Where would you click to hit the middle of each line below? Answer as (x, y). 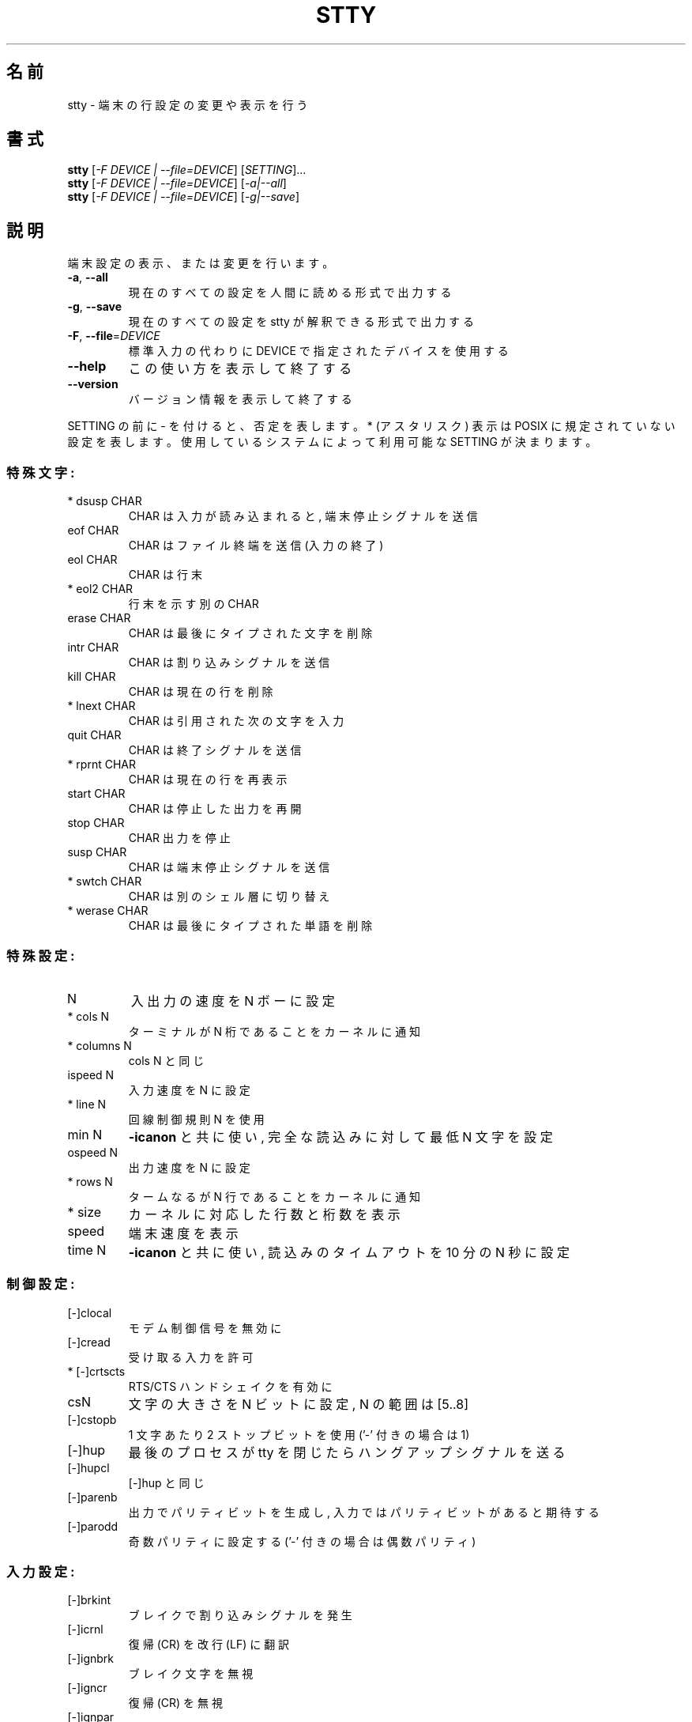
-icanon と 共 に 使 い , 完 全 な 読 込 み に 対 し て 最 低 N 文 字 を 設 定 (340, 1137)
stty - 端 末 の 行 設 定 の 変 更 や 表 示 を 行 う (188, 104)
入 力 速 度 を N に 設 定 (189, 1089)
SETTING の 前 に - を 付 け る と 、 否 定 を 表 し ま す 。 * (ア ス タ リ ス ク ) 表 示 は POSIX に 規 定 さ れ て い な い (371, 426)
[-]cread (89, 1342)
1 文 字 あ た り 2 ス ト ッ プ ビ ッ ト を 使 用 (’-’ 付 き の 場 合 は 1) (299, 1434)
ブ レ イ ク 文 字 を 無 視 (191, 1674)
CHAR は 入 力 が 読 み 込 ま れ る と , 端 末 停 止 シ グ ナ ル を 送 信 (303, 516)
